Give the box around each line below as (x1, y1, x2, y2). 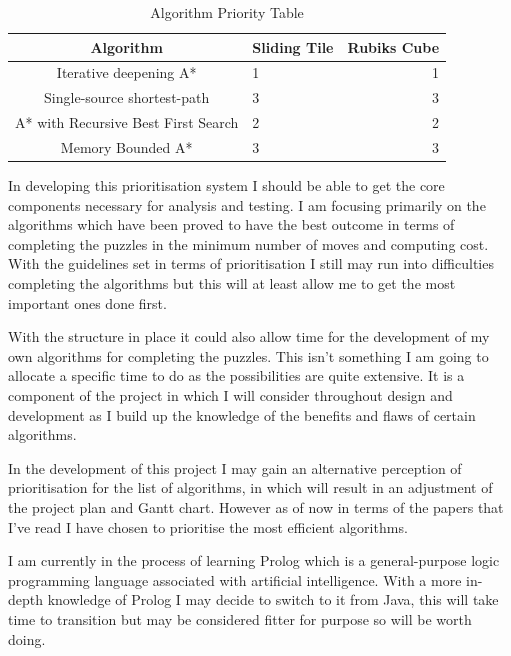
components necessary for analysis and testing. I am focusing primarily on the (8, 194, 486, 215)
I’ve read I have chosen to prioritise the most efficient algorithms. (8, 516, 408, 537)
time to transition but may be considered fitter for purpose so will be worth (8, 608, 472, 629)
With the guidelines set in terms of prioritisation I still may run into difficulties (8, 253, 494, 274)
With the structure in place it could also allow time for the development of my (8, 326, 490, 347)
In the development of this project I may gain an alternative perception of (8, 457, 462, 478)
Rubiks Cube (347, 36, 440, 57)
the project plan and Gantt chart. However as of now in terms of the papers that (8, 496, 504, 517)
